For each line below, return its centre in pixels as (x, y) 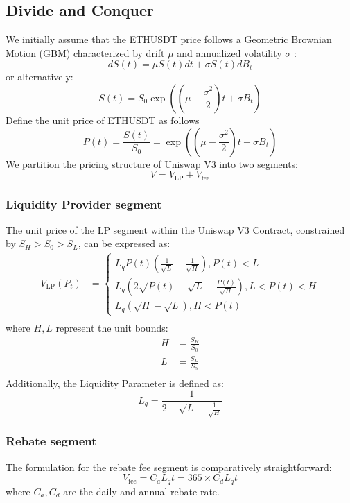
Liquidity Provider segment (84, 204)
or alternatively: (40, 77)
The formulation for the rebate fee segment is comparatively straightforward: (169, 467)
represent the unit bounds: (112, 328)
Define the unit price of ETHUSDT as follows (103, 120)
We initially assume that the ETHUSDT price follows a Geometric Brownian (169, 39)
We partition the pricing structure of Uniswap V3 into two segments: (152, 163)
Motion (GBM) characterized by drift (85, 52)
